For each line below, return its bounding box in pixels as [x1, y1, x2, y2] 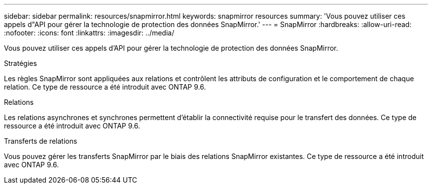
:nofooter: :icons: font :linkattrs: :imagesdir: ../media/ [4, 29, 175, 37]
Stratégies [4, 59, 37, 67]
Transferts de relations [4, 137, 77, 145]
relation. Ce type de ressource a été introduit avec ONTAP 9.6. [4, 83, 206, 91]
